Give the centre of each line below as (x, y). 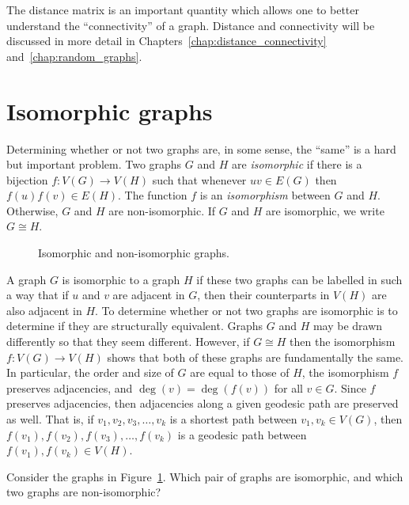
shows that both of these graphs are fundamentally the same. (256, 357)
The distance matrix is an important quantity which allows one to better (183, 9)
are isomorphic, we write (325, 210)
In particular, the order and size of (90, 372)
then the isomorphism (343, 342)
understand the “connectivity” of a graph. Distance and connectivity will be (191, 25)
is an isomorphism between (265, 195)
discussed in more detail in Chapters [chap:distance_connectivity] (167, 41)
